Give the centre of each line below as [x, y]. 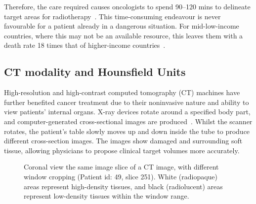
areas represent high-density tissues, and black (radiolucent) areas [123, 186]
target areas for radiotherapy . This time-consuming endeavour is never [112, 16]
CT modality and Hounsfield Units [95, 72]
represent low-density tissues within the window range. [107, 196]
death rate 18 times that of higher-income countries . [85, 45]
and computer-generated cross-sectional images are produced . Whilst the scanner [128, 121]
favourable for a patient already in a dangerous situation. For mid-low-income [122, 26]
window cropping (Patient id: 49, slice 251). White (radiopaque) [121, 176]
